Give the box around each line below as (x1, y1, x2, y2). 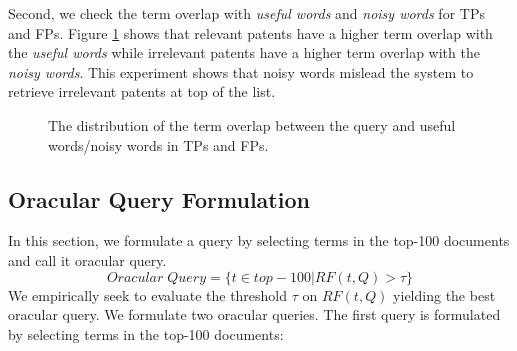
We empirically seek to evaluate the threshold (8, 284, 288, 305)
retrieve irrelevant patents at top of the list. (8, 81, 276, 102)
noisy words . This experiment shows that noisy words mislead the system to (8, 61, 474, 82)
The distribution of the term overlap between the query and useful (48, 114, 456, 135)
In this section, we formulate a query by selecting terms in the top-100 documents (8, 230, 510, 251)
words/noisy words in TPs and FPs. (48, 134, 269, 155)
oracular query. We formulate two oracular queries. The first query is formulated (8, 304, 501, 325)
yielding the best (393, 284, 496, 305)
